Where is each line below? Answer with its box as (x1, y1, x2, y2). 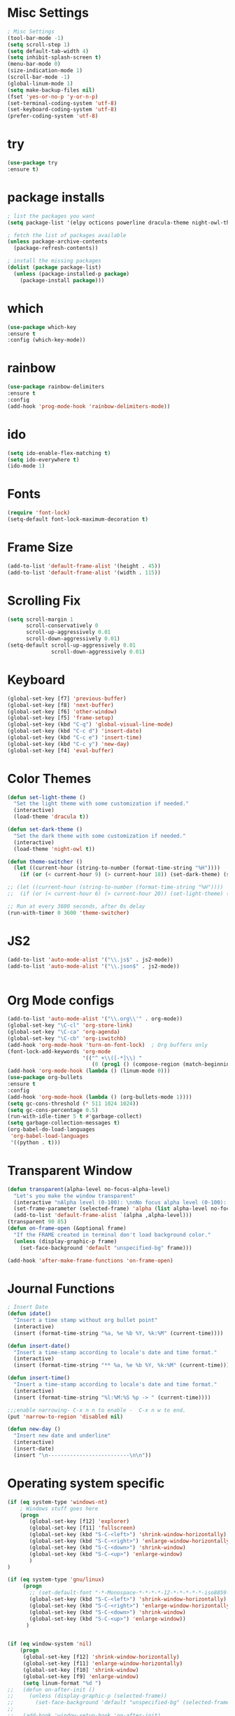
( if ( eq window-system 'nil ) (7, 1640, 92, 1647)
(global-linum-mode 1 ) (7, 80, 73, 87)
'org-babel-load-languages (10, 1132, 90, 1140)
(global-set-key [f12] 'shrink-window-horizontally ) (22, 1654, 180, 1661)
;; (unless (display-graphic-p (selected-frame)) (7, 1692, 168, 1700)
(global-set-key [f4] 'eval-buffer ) (7, 747, 114, 754)
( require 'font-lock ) (7, 509, 71, 516)
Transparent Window (7, 1163, 133, 1179)
